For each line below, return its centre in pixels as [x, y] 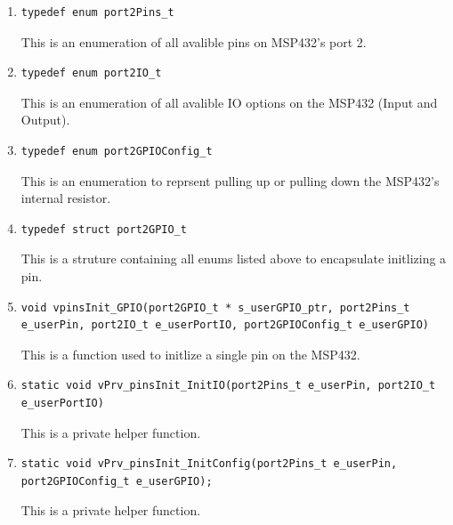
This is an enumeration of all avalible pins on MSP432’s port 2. [194, 41]
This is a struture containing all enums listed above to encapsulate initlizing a [234, 258]
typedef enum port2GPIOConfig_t [117, 151]
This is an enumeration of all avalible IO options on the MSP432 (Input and [229, 102]
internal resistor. [66, 198]
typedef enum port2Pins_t [97, 12]
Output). [45, 120]
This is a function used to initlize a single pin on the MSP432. [190, 354]
